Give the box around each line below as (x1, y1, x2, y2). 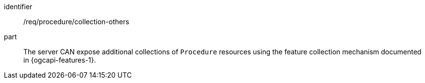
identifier (4, 2, 33, 11)
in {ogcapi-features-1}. (23, 56, 96, 64)
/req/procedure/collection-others (23, 17, 129, 26)
